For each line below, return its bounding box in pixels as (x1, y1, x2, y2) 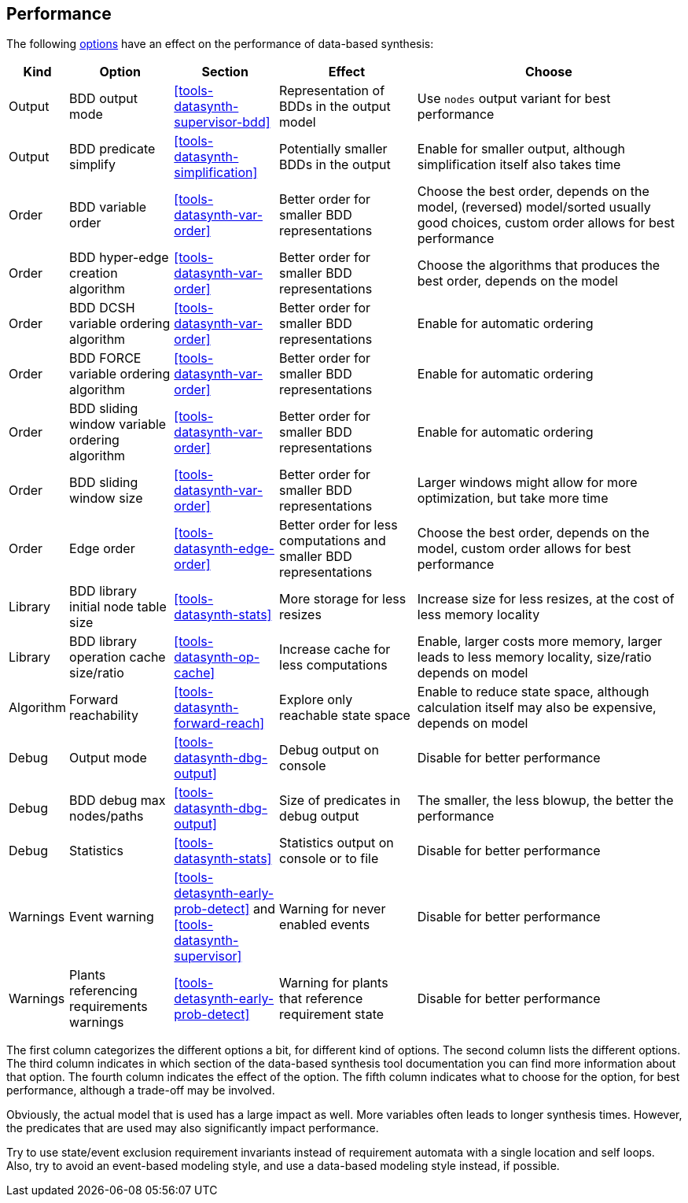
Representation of (279, 83, 385, 99)
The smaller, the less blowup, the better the (417, 792, 674, 809)
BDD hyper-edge (69, 249, 169, 266)
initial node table (69, 599, 167, 615)
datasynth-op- (174, 649, 260, 666)
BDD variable (69, 199, 147, 216)
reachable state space (279, 707, 410, 724)
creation (69, 265, 118, 282)
